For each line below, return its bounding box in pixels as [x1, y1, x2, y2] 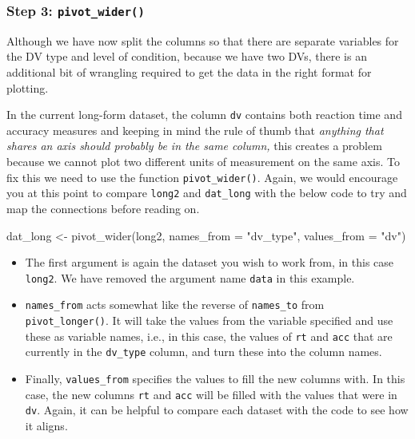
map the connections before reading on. [6, 200, 200, 216]
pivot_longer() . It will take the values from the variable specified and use [25, 312, 393, 328]
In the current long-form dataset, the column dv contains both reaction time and [6, 106, 402, 123]
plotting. [6, 79, 49, 96]
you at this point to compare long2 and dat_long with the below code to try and [6, 184, 407, 201]
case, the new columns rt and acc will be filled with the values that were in [25, 386, 397, 402]
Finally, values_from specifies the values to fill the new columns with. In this [25, 370, 405, 386]
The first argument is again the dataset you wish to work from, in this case [25, 254, 394, 271]
